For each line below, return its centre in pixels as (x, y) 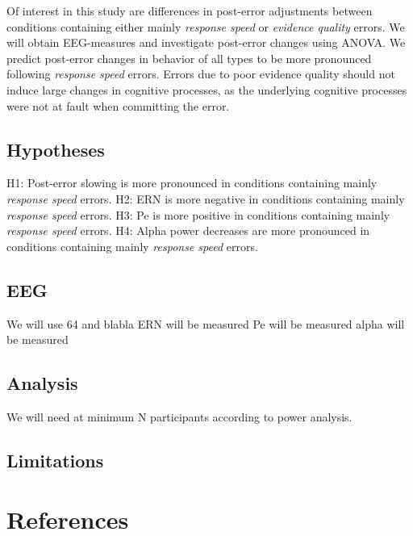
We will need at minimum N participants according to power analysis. (179, 416)
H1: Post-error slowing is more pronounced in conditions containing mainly (192, 183)
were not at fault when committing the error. (118, 105)
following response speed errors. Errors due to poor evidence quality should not (201, 74)
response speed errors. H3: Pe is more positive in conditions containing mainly (198, 214)
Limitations (55, 460)
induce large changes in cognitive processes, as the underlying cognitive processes (207, 89)
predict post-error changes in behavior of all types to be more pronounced (189, 58)
